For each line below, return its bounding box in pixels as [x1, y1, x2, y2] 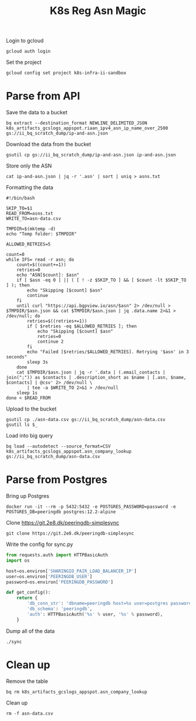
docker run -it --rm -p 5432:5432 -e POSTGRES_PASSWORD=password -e [6, 504, 176, 510]
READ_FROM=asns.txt [6, 211, 54, 217]
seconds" [6, 354, 27, 360]
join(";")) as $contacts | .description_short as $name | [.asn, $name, [6, 375, 187, 381]
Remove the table [6, 678, 48, 685]
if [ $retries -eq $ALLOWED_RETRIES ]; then [27, 323, 137, 329]
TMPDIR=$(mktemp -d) [6, 226, 57, 232]
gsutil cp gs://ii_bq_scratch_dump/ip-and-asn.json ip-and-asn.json [6, 152, 176, 158]
